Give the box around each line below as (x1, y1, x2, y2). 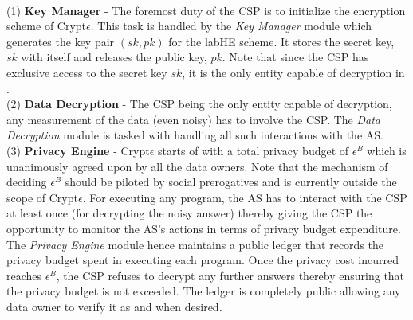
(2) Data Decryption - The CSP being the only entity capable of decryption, (6, 96, 392, 112)
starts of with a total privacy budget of (158, 142, 349, 158)
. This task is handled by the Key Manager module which (90, 18, 372, 34)
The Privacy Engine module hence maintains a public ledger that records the (6, 236, 384, 252)
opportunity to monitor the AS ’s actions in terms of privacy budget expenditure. (6, 220, 401, 236)
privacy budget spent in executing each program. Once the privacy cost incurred (6, 252, 399, 268)
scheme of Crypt (6, 18, 87, 34)
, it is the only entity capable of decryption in (182, 64, 405, 80)
